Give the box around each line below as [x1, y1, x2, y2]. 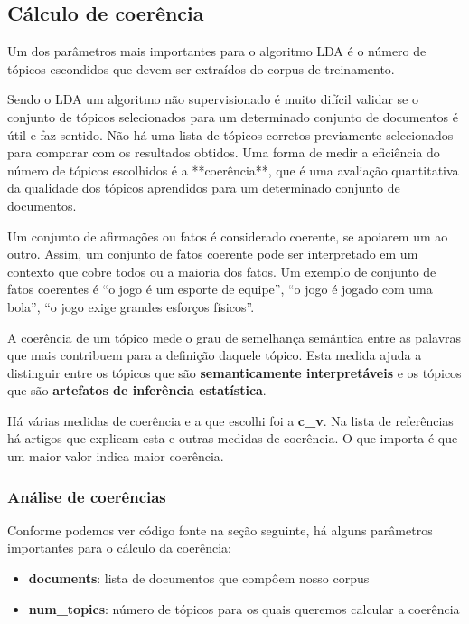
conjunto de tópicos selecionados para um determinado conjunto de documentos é [7, 107, 458, 126]
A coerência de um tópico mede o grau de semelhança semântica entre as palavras [7, 327, 462, 346]
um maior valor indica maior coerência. [7, 447, 224, 466]
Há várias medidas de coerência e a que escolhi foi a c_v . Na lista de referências [7, 411, 454, 430]
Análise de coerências [7, 485, 166, 507]
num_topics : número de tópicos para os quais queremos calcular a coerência [28, 599, 460, 618]
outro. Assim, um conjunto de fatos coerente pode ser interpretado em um [7, 244, 418, 263]
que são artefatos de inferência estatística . [7, 381, 267, 400]
